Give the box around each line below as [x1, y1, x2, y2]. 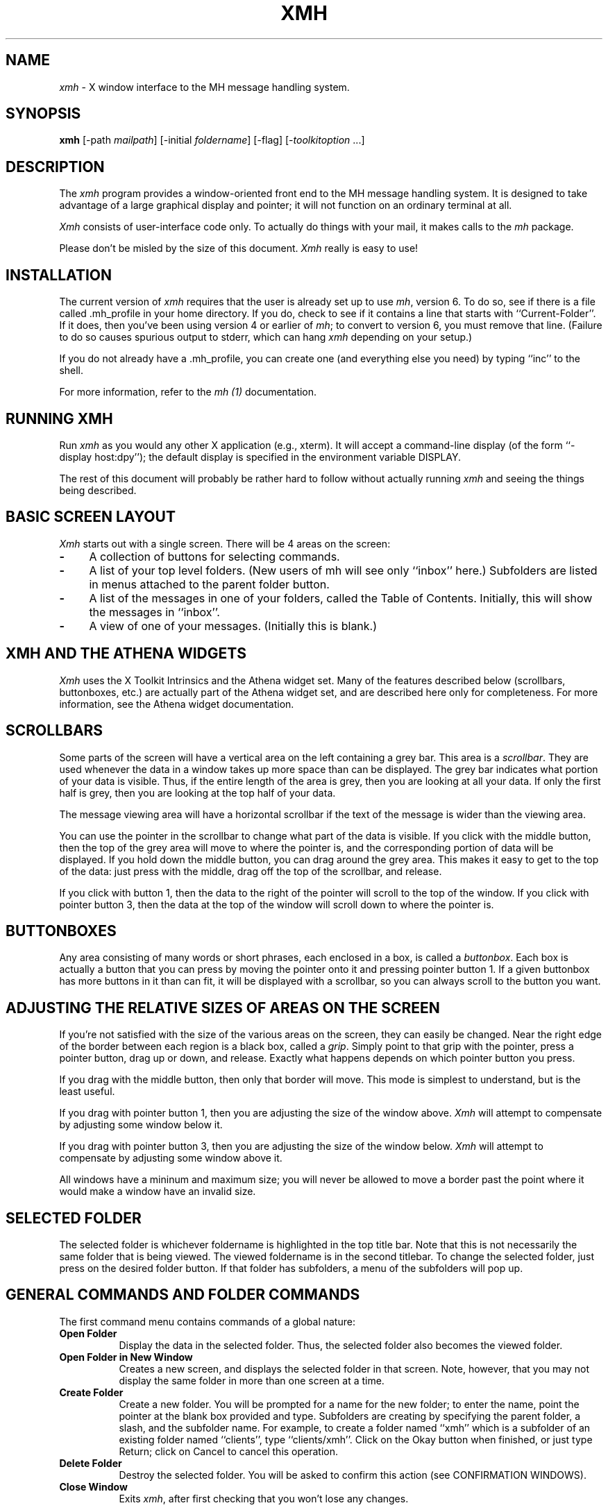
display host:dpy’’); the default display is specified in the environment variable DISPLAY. [59, 450, 462, 463]
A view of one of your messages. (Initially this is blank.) [89, 618, 378, 633]
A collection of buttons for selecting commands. [89, 549, 340, 563]
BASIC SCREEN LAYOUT [6, 508, 176, 526]
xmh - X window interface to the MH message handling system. [59, 80, 350, 93]
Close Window [59, 1480, 128, 1493]
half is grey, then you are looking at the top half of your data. [59, 786, 336, 799]
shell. [59, 364, 84, 377]
